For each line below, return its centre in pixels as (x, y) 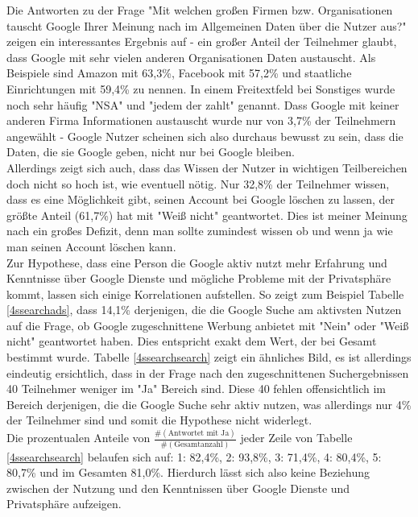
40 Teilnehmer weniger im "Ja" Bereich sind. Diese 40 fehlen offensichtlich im (197, 389)
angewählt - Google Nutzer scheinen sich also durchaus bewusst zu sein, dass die (205, 136)
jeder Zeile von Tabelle (296, 438)
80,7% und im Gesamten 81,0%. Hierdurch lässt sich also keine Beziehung (188, 472)
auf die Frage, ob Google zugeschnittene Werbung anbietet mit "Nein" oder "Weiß (208, 325)
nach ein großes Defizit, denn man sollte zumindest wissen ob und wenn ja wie (200, 231)
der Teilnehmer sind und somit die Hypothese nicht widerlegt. (159, 420)
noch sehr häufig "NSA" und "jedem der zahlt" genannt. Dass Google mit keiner (203, 104)
